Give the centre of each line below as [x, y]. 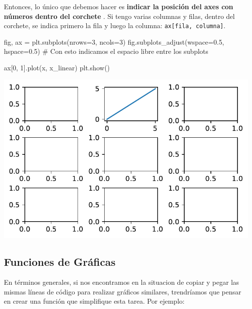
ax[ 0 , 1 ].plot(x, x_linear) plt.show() [57, 68]
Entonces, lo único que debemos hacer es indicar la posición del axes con [119, 6]
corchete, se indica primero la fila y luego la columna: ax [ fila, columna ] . [115, 25]
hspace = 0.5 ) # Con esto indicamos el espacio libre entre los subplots [106, 51]
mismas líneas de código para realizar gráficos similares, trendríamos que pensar [123, 291]
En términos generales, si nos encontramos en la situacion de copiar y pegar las [122, 282]
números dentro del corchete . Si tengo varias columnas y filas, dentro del [119, 16]
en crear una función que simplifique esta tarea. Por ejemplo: [94, 301]
